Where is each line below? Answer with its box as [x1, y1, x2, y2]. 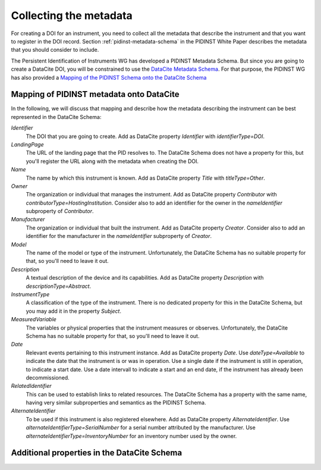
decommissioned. [26, 374, 70, 381]
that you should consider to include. [11, 46, 99, 54]
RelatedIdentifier [11, 383, 52, 390]
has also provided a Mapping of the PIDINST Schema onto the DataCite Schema [11, 74, 207, 81]
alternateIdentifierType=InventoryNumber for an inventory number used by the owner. [26, 432, 237, 440]
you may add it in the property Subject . [26, 307, 122, 315]
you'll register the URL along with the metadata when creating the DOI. [26, 158, 199, 165]
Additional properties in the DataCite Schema [11, 448, 182, 458]
